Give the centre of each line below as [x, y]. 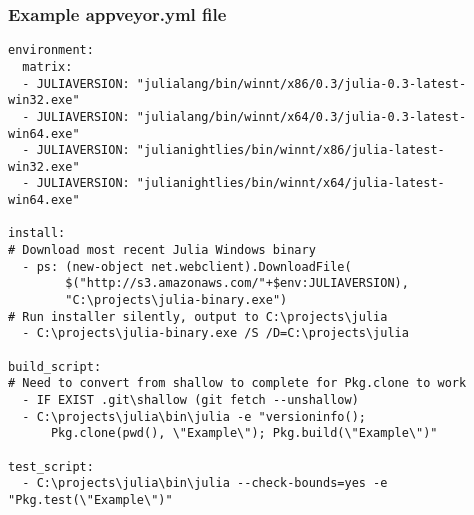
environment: [51, 50]
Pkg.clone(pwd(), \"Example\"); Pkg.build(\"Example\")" [244, 433]
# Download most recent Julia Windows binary [162, 250]
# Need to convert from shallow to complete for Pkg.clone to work [237, 383]
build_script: [55, 366]
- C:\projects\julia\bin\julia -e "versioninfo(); [194, 416]
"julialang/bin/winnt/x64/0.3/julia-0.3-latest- [301, 116]
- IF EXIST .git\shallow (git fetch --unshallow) [190, 400]
